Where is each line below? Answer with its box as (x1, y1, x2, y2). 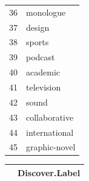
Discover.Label (18, 166, 81, 179)
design (26, 21, 50, 33)
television (26, 80, 61, 93)
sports (26, 36, 49, 48)
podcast (26, 51, 55, 63)
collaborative (26, 110, 74, 123)
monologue (26, 5, 66, 18)
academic (26, 66, 60, 78)
